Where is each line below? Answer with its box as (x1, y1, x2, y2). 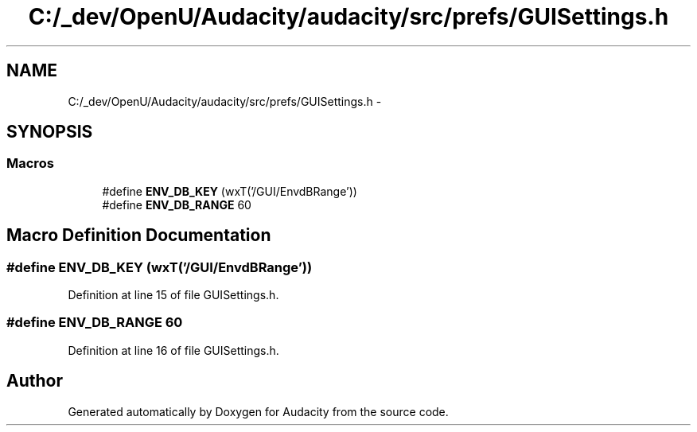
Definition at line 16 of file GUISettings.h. (68, 343, 279, 357)
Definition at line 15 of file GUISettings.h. (68, 288, 279, 302)
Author (6, 371, 63, 391)
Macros (6, 155, 54, 172)
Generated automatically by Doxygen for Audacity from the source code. (68, 404, 449, 418)
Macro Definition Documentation (6, 225, 271, 246)
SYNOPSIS (6, 122, 93, 142)
